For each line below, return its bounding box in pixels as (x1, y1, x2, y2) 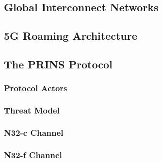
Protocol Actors (4, 82, 67, 94)
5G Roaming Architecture (4, 28, 137, 43)
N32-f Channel (4, 148, 62, 161)
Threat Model (4, 104, 60, 116)
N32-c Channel (4, 126, 64, 138)
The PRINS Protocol (4, 56, 113, 71)
